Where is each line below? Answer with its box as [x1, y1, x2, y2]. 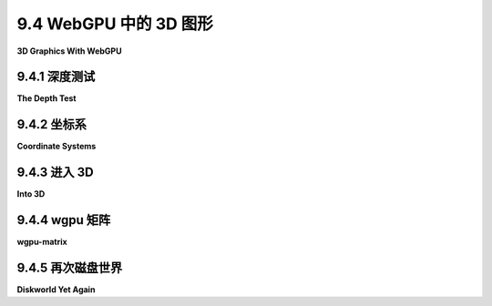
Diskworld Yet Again [16, 284, 96, 295]
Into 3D [16, 189, 46, 199]
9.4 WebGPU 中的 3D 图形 [16, 14, 214, 34]
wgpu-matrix [16, 237, 67, 248]
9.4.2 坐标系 [16, 117, 87, 132]
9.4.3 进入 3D [16, 165, 95, 180]
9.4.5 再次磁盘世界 [16, 260, 123, 275]
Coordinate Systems [16, 141, 97, 152]
